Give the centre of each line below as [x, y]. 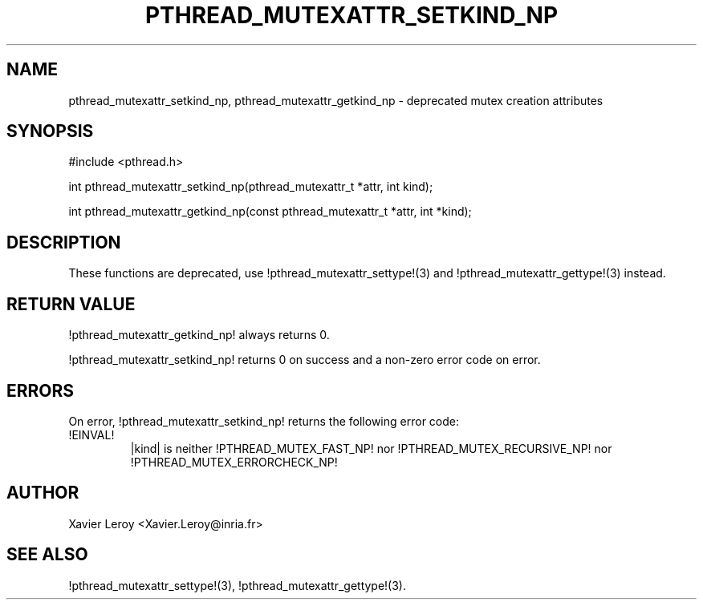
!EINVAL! [91, 434]
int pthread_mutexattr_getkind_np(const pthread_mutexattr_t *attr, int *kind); [270, 212]
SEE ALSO [47, 555]
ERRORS [41, 390]
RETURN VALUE [71, 304]
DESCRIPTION [64, 242]
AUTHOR [43, 493]
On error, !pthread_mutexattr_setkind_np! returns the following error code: [264, 421]
